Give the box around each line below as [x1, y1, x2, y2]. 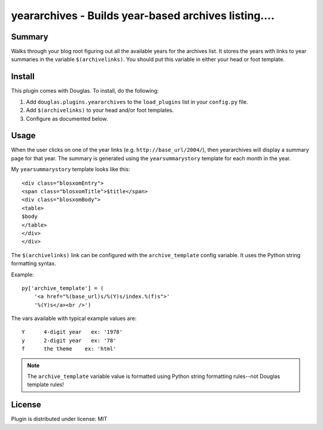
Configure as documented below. [26, 115, 108, 122]
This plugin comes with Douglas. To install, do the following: [11, 87, 159, 94]
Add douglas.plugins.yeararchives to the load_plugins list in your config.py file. [26, 98, 248, 105]
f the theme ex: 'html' [22, 346, 117, 352]
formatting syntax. [11, 260, 56, 267]
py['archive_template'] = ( [22, 285, 104, 291]
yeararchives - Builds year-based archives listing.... [11, 9, 275, 22]
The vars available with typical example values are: [11, 315, 137, 322]
